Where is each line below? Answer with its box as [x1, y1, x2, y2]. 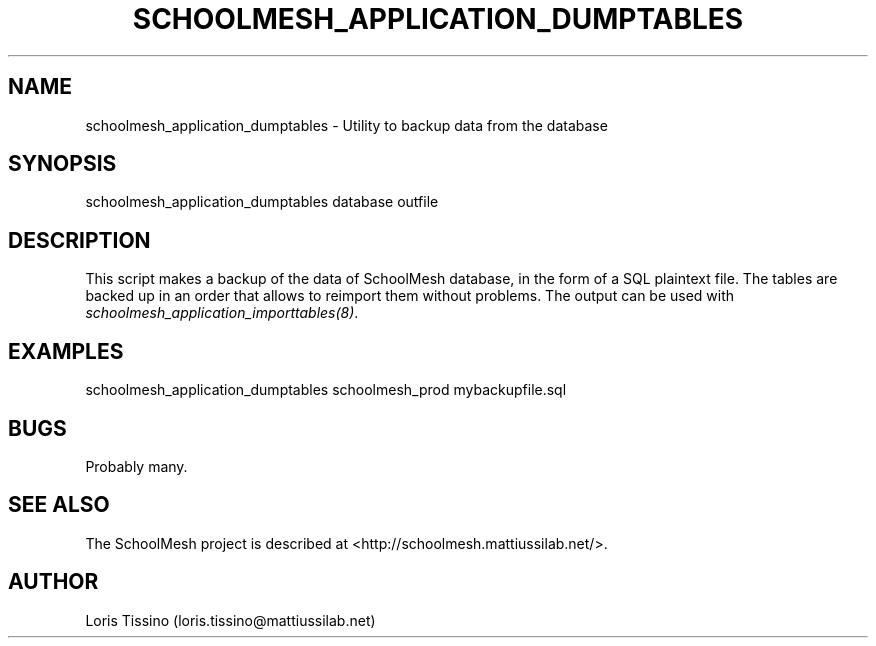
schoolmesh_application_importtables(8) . [85, 304, 359, 322]
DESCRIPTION [8, 227, 151, 253]
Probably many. [85, 457, 188, 475]
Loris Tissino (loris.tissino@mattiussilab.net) [85, 611, 376, 629]
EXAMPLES [8, 338, 124, 364]
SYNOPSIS [8, 151, 117, 177]
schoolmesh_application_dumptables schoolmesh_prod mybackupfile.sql [85, 381, 567, 399]
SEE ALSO [8, 492, 110, 518]
